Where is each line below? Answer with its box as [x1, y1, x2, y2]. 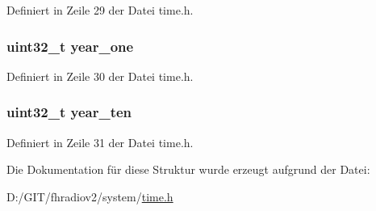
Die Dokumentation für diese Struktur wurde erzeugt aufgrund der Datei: [6, 161, 370, 178]
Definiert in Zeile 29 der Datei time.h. [6, 2, 194, 18]
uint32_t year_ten [6, 102, 132, 122]
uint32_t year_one [6, 36, 134, 56]
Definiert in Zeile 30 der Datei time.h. [6, 67, 194, 84]
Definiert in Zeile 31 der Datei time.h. [6, 133, 194, 150]
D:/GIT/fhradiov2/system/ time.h [6, 188, 173, 205]
